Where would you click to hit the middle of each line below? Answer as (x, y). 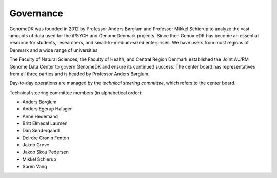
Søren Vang (35, 166)
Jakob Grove (36, 145)
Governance (36, 13)
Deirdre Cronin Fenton (46, 138)
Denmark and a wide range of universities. (54, 50)
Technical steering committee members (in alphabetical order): (76, 93)
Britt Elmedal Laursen (45, 123)
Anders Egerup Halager (47, 109)
